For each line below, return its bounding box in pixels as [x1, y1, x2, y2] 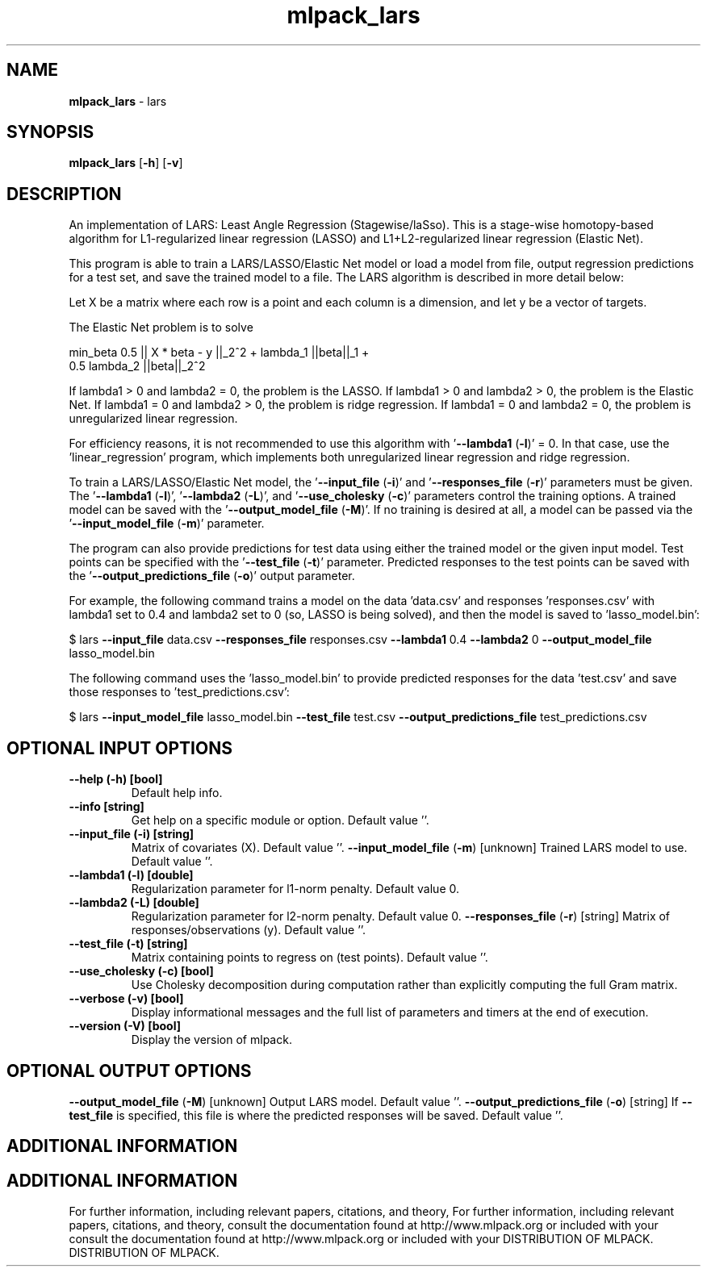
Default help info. [131, 786, 223, 800]
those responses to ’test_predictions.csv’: [69, 685, 290, 699]
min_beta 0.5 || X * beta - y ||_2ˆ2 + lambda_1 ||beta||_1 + [69, 345, 370, 360]
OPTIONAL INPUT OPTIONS [6, 737, 232, 758]
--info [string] [69, 799, 144, 814]
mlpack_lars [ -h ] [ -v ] [69, 156, 183, 170]
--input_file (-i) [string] [69, 827, 195, 841]
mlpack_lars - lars [69, 94, 167, 108]
